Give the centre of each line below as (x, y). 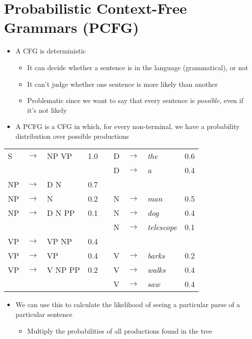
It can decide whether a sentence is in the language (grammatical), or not (138, 67)
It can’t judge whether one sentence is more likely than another (122, 84)
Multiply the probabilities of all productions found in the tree (120, 330)
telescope (162, 227)
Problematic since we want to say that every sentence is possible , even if (135, 100)
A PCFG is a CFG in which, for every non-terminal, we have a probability (127, 126)
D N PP (61, 213)
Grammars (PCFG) (72, 27)
